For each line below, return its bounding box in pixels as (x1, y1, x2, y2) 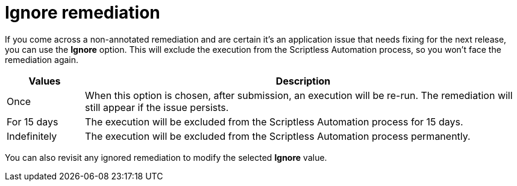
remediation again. (5, 54, 79, 65)
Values (28, 74, 61, 87)
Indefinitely (7, 130, 57, 142)
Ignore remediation (5, 2, 160, 23)
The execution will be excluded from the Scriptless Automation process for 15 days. (85, 115, 463, 128)
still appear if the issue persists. (85, 101, 229, 113)
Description (275, 74, 331, 87)
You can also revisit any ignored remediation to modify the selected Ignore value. (5, 152, 327, 163)
